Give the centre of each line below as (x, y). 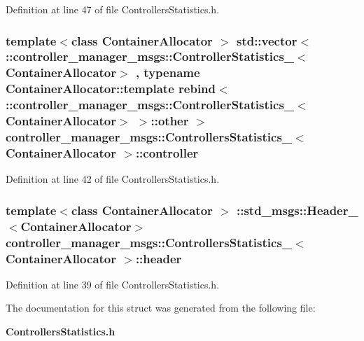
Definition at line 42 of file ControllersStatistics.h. (113, 179)
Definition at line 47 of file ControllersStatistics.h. (113, 9)
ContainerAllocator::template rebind (111, 89)
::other (170, 121)
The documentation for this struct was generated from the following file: (161, 308)
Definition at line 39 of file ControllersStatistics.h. (113, 284)
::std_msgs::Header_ (297, 210)
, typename (168, 72)
